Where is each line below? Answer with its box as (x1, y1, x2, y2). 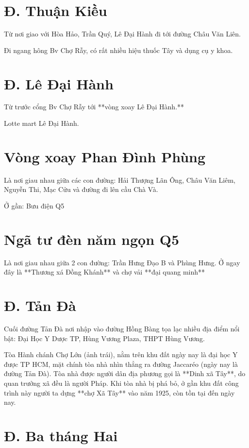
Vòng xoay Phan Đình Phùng (4, 146, 206, 166)
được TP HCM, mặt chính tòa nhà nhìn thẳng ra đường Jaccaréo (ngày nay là (4, 359, 238, 369)
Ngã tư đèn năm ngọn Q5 (4, 229, 180, 249)
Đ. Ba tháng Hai (4, 425, 118, 445)
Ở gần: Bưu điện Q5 (4, 200, 65, 210)
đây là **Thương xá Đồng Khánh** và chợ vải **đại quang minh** (4, 267, 205, 277)
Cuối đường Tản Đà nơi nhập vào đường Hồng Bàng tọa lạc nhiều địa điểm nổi (4, 323, 240, 333)
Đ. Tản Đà (4, 295, 76, 315)
